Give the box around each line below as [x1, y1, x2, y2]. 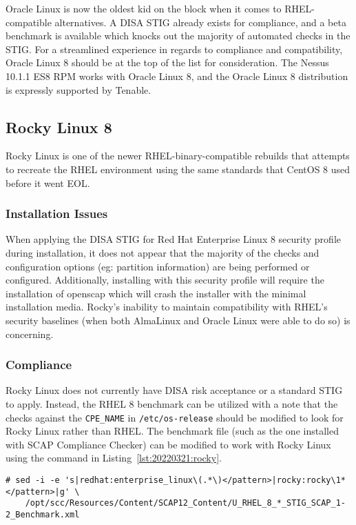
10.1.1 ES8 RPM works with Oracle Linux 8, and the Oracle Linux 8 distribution [6, 68, 348, 83]
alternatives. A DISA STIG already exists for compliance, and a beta [54, 14, 346, 29]
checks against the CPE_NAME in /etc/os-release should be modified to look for [6, 410, 344, 424]
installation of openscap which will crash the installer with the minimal [6, 286, 306, 300]
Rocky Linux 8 [6, 116, 112, 137]
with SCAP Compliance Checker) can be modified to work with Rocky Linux [6, 437, 331, 451]
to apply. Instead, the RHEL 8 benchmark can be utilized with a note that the [6, 396, 338, 410]
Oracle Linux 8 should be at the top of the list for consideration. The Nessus [6, 55, 329, 70]
